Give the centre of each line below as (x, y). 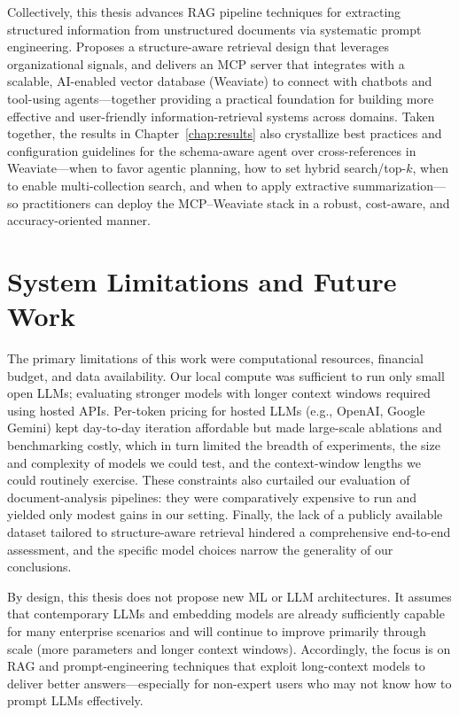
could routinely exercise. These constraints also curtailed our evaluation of (209, 480)
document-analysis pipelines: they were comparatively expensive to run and (212, 497)
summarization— (399, 185)
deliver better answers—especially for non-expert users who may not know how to (229, 683)
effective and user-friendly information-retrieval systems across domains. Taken (221, 116)
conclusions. (39, 567)
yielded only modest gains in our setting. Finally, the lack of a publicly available (225, 514)
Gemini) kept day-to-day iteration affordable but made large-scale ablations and (225, 427)
